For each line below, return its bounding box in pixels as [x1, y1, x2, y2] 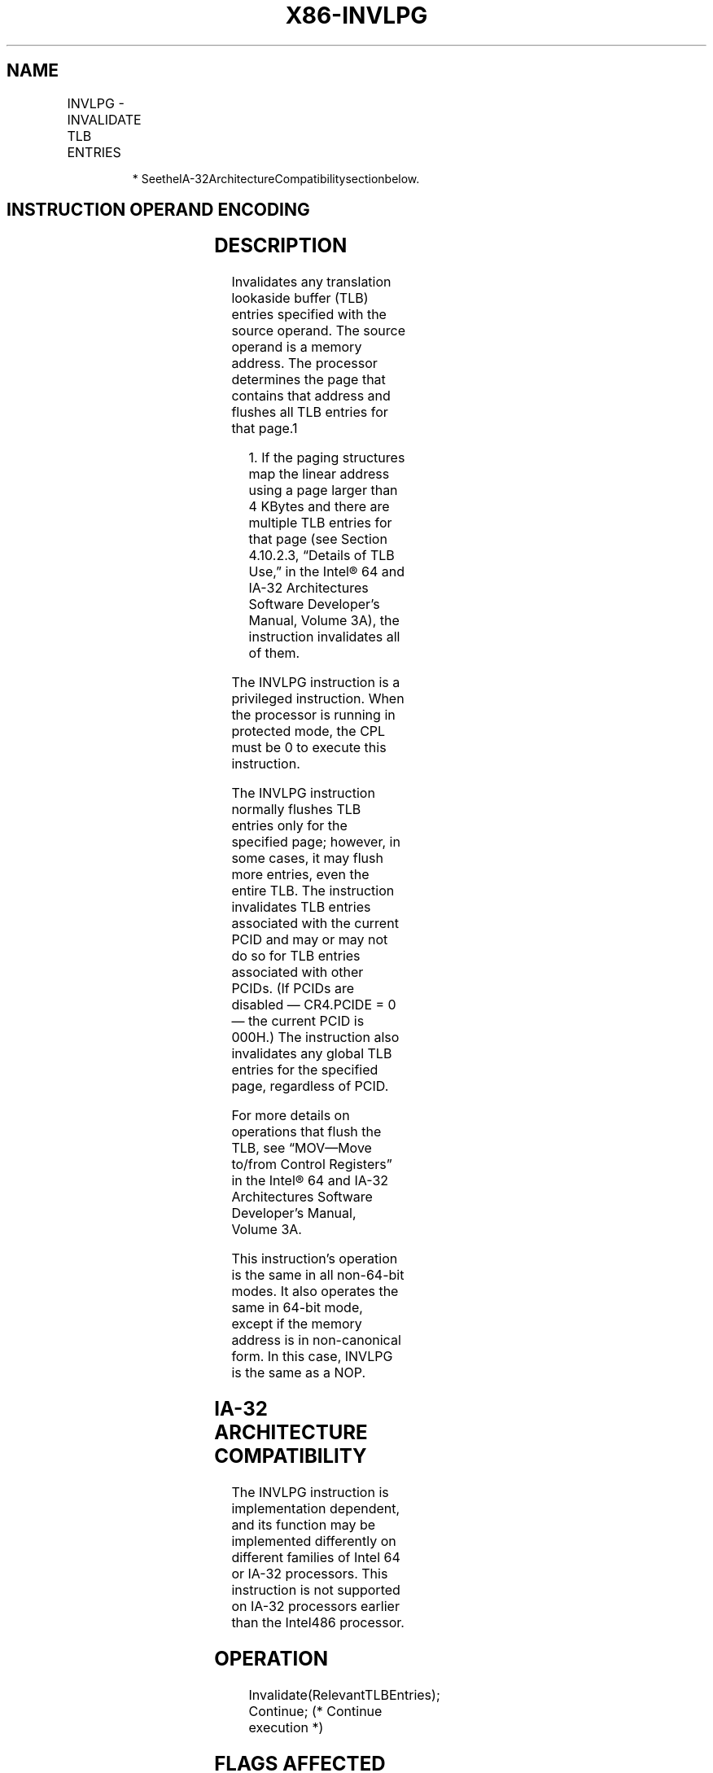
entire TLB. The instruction [231, 882, 395, 900]
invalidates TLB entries [231, 899, 371, 916]
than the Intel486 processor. [231, 1614, 405, 1631]
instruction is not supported [231, 1582, 400, 1599]
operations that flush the [231, 1123, 382, 1140]
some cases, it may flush [231, 850, 383, 867]
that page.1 [231, 420, 298, 437]
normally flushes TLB [231, 801, 361, 818]
